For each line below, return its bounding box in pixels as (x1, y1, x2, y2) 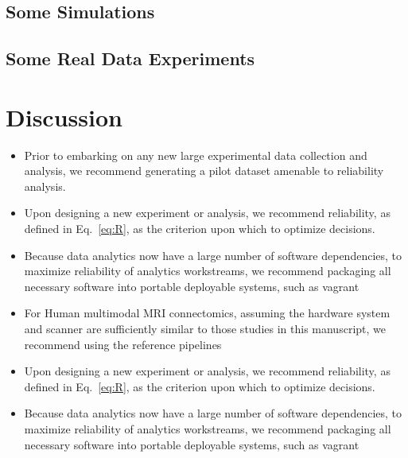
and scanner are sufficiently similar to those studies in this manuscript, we (24, 320, 386, 337)
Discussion (6, 100, 122, 133)
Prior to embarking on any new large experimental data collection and (24, 146, 367, 163)
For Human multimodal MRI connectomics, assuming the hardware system (24, 305, 391, 321)
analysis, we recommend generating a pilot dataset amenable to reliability (24, 162, 384, 179)
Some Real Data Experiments (6, 46, 255, 71)
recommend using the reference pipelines (24, 336, 222, 352)
